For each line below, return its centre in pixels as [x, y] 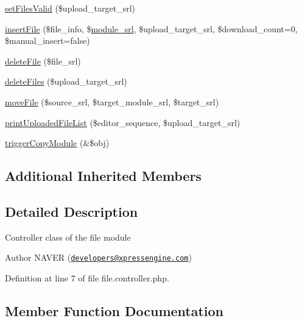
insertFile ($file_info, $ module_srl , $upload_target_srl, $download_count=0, [151, 28]
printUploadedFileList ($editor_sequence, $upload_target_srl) [123, 122]
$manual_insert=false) [47, 41]
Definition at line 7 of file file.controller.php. [87, 277]
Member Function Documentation [114, 310]
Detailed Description [72, 211]
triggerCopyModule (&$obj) [57, 143]
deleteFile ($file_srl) [43, 61]
